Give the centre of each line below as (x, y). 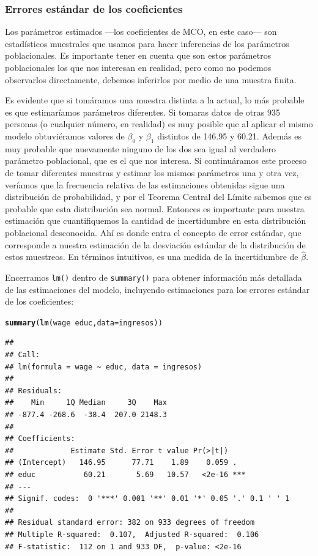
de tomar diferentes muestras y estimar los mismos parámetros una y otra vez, (152, 172)
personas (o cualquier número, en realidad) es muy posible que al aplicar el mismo (159, 124)
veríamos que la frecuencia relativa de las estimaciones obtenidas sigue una (145, 184)
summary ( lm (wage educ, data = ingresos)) (84, 323)
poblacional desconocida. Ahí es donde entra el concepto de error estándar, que (153, 232)
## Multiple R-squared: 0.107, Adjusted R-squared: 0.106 (132, 534)
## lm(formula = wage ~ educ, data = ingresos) (104, 367)
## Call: (23, 355)
